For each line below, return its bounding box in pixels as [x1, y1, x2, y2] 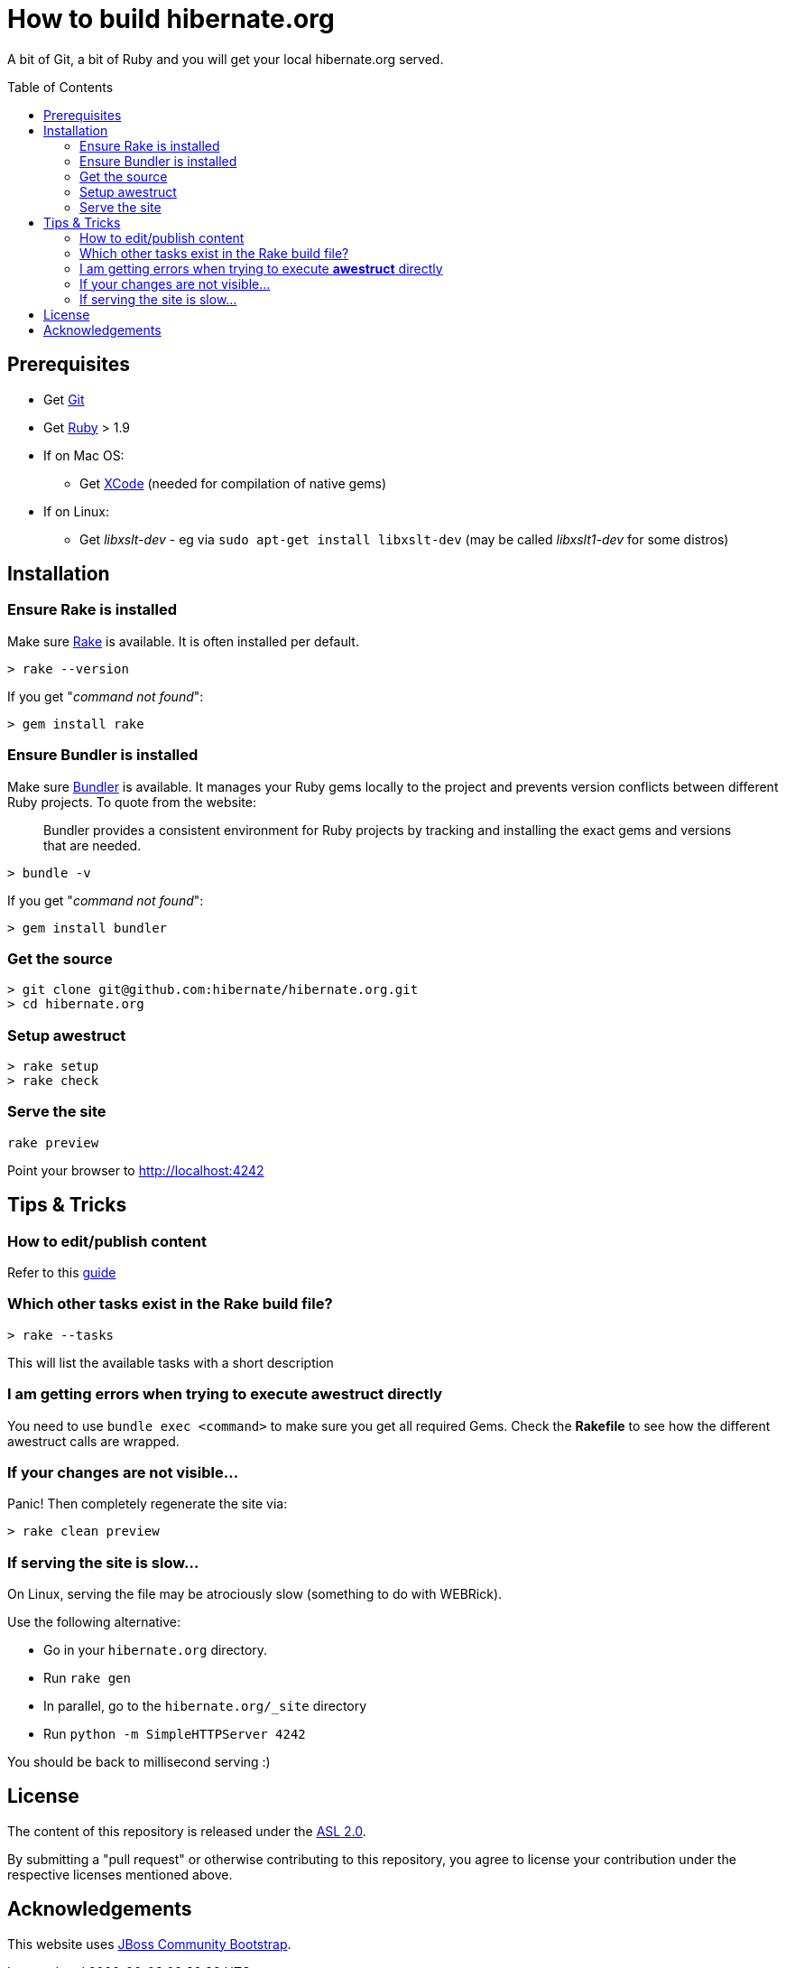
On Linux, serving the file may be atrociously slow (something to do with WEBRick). [7, 1586, 503, 1602]
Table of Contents [7, 79, 114, 95]
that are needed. [43, 837, 142, 853]
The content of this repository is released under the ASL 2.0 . [7, 1823, 366, 1839]
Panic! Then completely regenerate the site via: [7, 1496, 288, 1512]
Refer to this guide [7, 1265, 116, 1281]
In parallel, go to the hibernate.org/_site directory [43, 1698, 367, 1714]
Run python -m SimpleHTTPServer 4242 [43, 1726, 306, 1742]
